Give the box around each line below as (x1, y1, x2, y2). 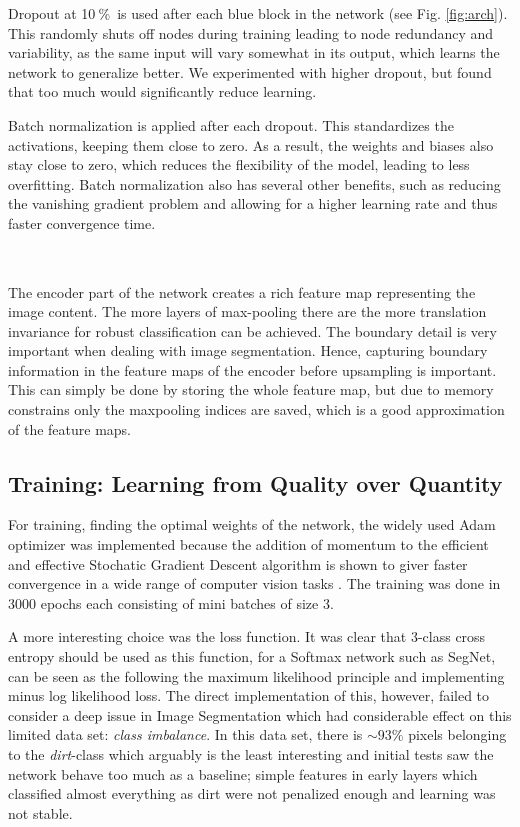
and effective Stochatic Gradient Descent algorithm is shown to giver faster (8, 553, 468, 574)
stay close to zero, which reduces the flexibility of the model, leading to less (8, 154, 470, 175)
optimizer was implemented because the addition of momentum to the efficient (8, 534, 489, 555)
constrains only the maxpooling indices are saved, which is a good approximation (8, 399, 505, 420)
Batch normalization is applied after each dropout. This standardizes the (8, 114, 454, 135)
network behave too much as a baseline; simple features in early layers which (8, 763, 478, 784)
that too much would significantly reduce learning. (8, 81, 317, 102)
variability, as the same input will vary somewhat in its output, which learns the (8, 42, 500, 63)
